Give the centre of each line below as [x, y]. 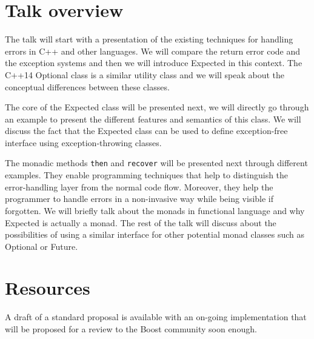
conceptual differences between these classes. [87, 86]
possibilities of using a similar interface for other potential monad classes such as [155, 234]
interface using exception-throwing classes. [83, 142]
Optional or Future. [42, 246]
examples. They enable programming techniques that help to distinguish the [147, 175]
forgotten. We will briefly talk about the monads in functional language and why [155, 210]
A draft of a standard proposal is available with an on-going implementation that [156, 317]
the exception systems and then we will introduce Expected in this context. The [154, 63]
